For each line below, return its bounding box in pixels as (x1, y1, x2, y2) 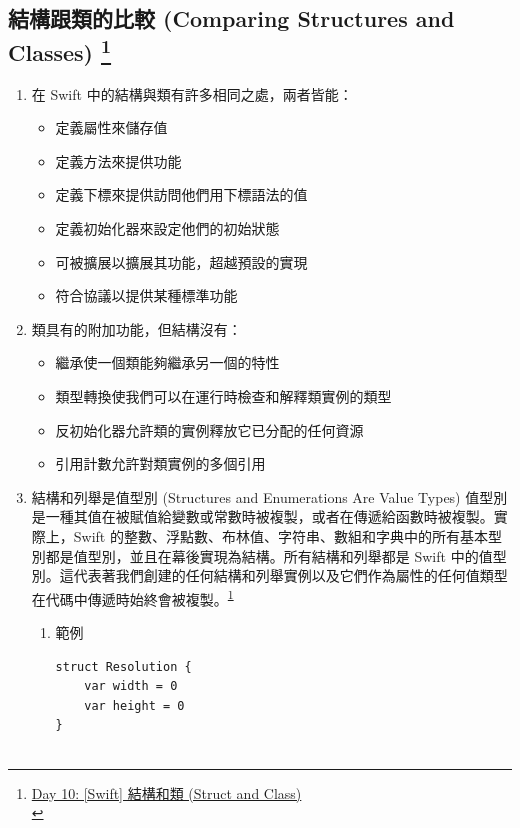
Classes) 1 (8, 32, 112, 67)
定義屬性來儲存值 (55, 117, 168, 138)
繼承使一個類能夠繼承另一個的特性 (55, 352, 280, 373)
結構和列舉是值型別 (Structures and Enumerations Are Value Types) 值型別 (31, 486, 508, 507)
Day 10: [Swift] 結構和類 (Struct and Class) (31, 782, 302, 803)
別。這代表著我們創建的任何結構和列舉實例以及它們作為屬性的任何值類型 (31, 565, 508, 586)
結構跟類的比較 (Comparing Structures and (8, 3, 455, 34)
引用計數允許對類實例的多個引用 (55, 453, 266, 474)
